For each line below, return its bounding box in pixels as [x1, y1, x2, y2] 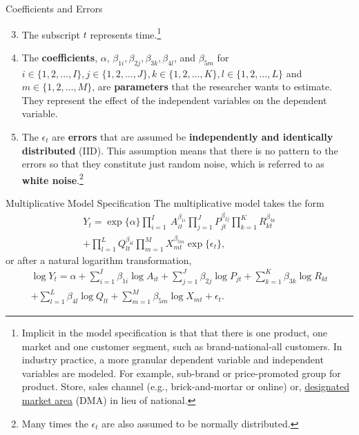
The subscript [21, 27, 80, 41]
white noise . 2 [21, 170, 84, 187]
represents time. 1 [90, 25, 162, 41]
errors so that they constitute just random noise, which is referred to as [21, 156, 324, 171]
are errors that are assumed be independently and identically [52, 130, 333, 144]
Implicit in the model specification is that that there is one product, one [21, 325, 327, 340]
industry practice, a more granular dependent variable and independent [21, 352, 324, 367]
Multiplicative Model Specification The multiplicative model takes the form [6, 196, 324, 210]
